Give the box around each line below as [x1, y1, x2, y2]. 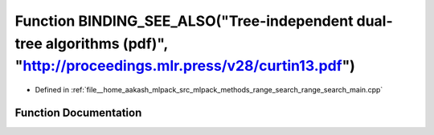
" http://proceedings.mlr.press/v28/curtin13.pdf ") [14, 57, 355, 76]
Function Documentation [14, 105, 142, 120]
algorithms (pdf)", [45, 35, 168, 52]
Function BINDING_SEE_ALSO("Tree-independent [14, 12, 354, 30]
